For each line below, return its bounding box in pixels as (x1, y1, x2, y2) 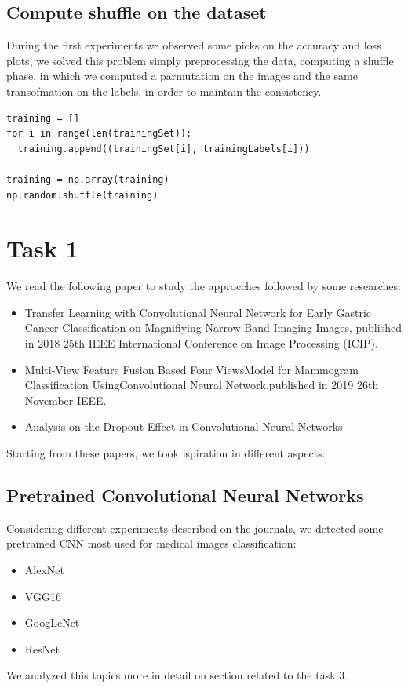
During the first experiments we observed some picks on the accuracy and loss (6, 37, 381, 53)
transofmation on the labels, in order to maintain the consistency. (6, 82, 322, 99)
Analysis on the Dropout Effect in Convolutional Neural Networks (24, 418, 343, 435)
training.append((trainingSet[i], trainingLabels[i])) (17, 143, 310, 155)
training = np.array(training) (6, 173, 169, 185)
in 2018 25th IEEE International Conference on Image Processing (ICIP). (24, 335, 378, 351)
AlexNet (24, 562, 64, 577)
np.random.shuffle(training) (6, 189, 158, 201)
